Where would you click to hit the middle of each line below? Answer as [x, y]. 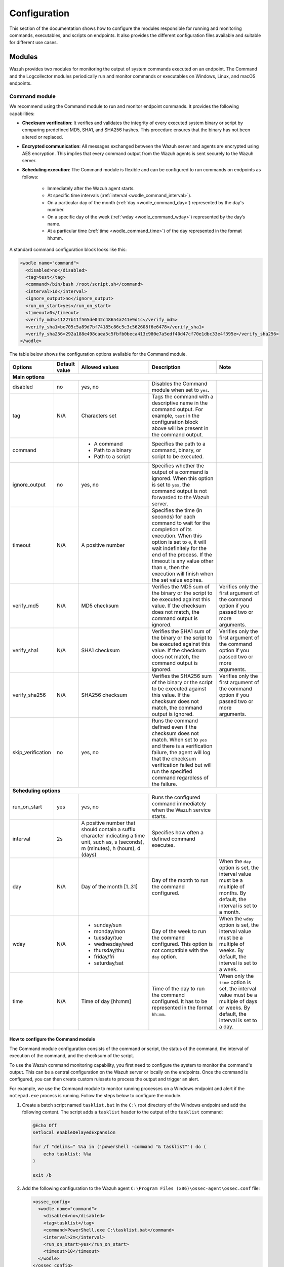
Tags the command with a [182, 396]
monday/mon [110, 931]
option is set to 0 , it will [179, 542]
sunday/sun [108, 925]
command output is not [179, 491]
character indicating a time [113, 835]
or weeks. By [235, 1008]
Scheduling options [36, 791]
